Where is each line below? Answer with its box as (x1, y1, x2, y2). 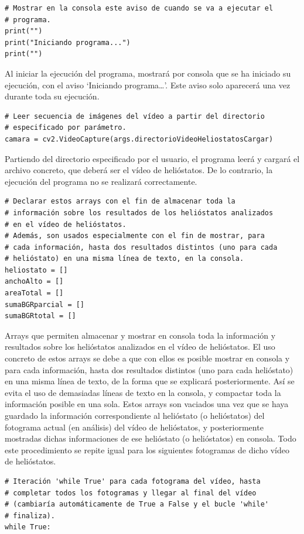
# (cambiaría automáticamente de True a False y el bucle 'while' (5, 500, 269, 509)
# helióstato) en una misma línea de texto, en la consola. (5, 254, 244, 263)
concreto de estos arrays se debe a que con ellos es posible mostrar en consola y (5, 352, 290, 364)
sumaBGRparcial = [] (5, 300, 85, 309)
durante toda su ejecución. (5, 90, 100, 102)
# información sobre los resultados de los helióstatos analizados (5, 208, 274, 217)
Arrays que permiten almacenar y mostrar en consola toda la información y (5, 329, 276, 341)
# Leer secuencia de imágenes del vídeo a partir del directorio (5, 112, 265, 120)
